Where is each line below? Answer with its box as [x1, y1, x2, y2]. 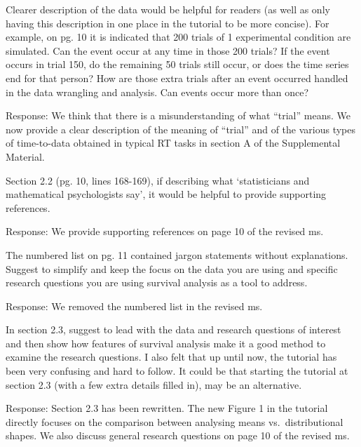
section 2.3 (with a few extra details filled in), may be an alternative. [6, 377, 302, 392]
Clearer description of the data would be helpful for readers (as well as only [6, 2, 330, 16]
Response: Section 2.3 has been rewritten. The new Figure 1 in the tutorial [6, 401, 328, 415]
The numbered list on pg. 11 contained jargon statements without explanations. [6, 247, 348, 262]
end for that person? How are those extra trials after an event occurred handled [6, 70, 348, 85]
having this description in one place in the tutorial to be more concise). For [6, 15, 329, 30]
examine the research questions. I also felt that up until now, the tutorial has [6, 349, 337, 364]
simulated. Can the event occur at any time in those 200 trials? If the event [6, 43, 330, 58]
